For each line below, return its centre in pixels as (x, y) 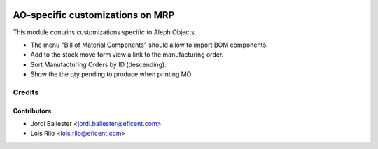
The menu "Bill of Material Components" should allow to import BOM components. (149, 45)
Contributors (32, 111)
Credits (26, 92)
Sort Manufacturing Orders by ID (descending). (99, 64)
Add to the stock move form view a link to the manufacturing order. (127, 55)
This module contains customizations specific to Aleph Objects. (105, 32)
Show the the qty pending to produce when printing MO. (112, 74)
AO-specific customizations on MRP (94, 15)
